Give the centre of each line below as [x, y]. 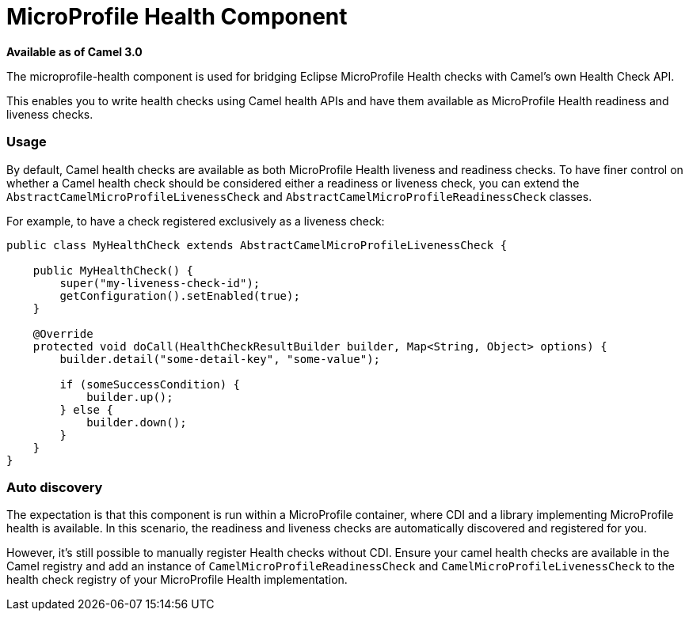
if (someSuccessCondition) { [150, 384]
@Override [63, 333]
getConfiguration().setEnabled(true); [180, 295]
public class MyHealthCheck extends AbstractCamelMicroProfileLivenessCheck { [257, 245]
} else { [86, 409]
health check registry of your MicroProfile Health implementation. [177, 580]
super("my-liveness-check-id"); [160, 283]
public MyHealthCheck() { [113, 270]
